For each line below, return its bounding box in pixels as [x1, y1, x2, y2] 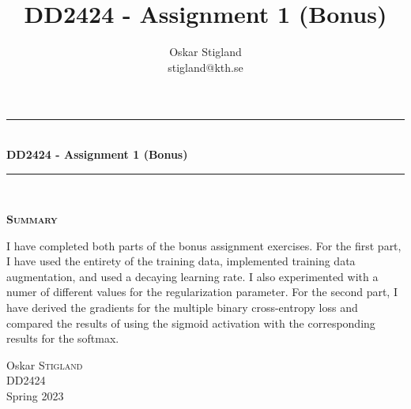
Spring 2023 [6, 388, 64, 404]
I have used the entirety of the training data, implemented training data [6, 253, 356, 269]
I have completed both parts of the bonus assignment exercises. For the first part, [6, 237, 402, 253]
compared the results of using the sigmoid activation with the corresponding [6, 314, 375, 331]
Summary [6, 211, 58, 227]
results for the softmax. [6, 330, 119, 347]
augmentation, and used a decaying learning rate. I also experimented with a [6, 268, 379, 284]
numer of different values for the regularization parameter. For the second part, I [6, 283, 398, 300]
